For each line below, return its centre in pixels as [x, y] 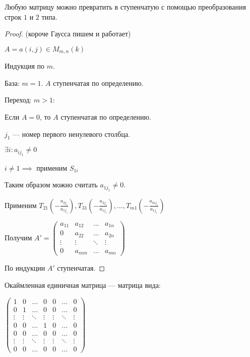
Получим [18, 238]
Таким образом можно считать [51, 185]
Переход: [18, 100]
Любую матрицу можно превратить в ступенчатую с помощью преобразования [125, 7]
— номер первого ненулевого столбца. [72, 134]
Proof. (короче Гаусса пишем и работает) [68, 34]
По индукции [25, 268]
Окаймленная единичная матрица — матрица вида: [83, 285]
